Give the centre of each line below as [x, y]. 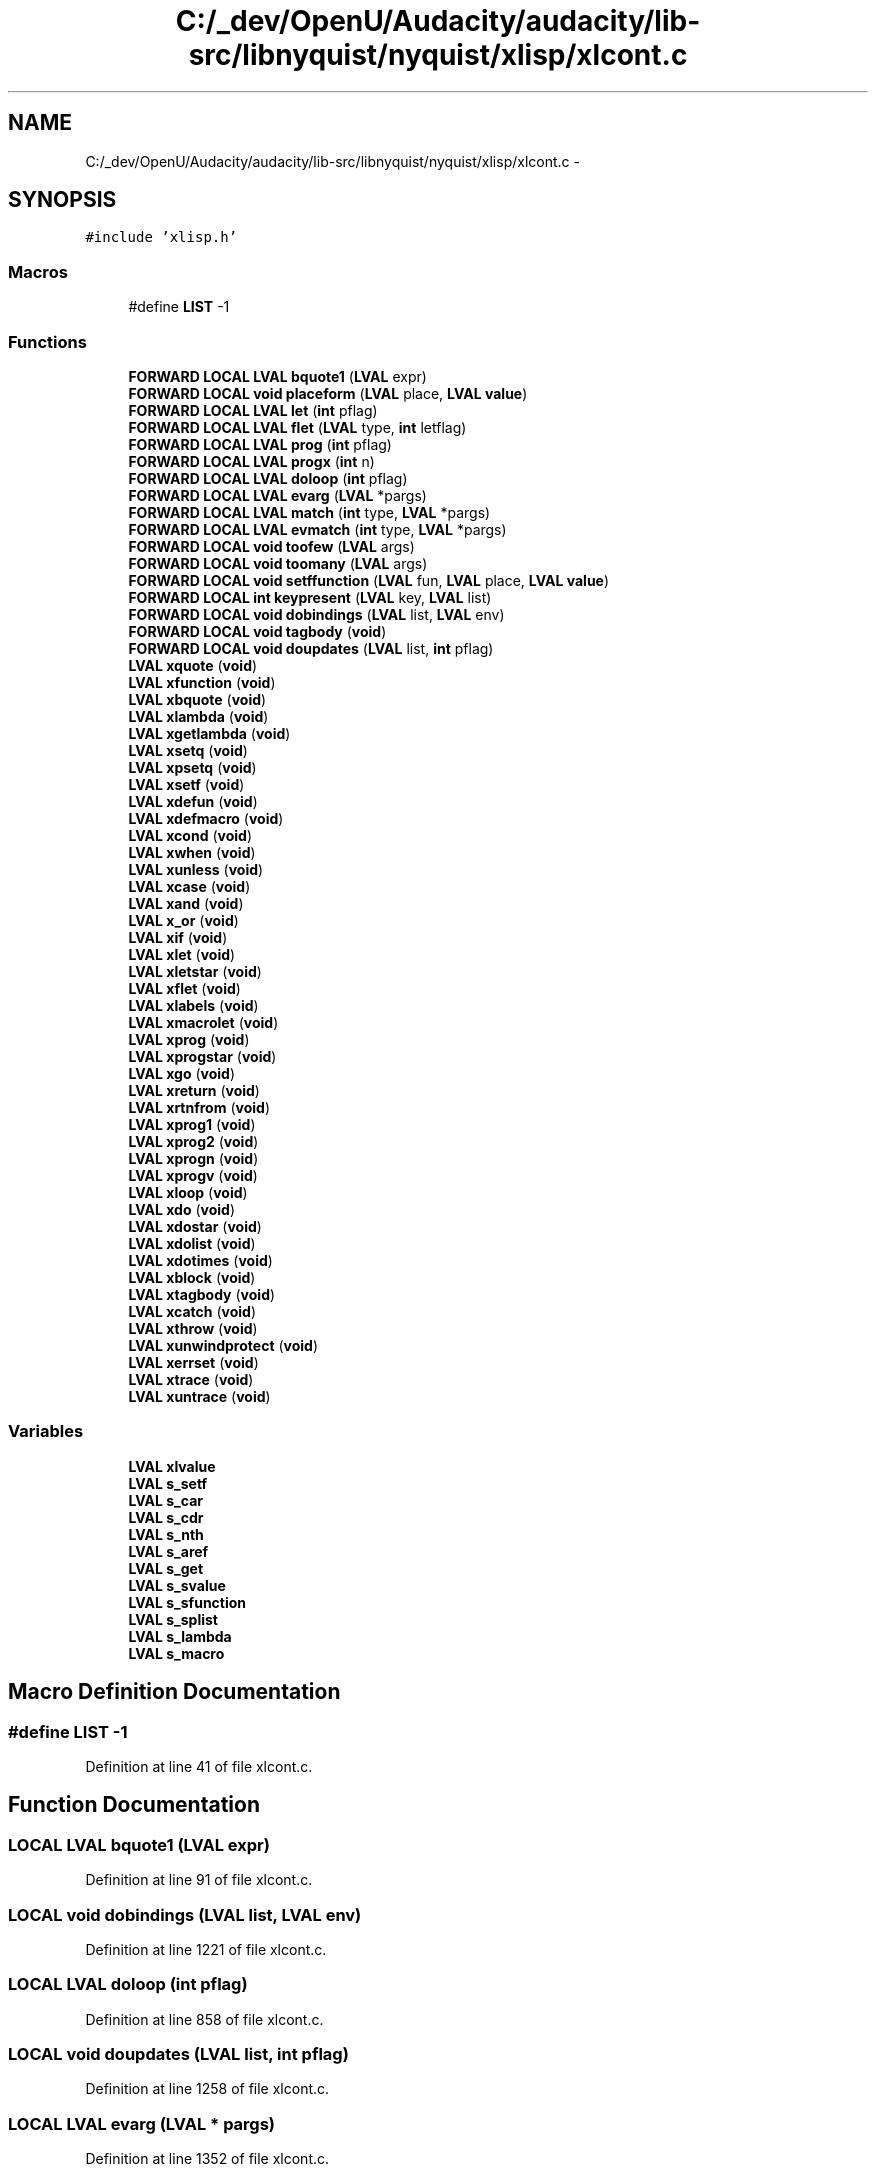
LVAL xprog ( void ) [189, 1039]
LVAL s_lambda [180, 1636]
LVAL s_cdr [166, 1517]
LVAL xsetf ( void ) [186, 784]
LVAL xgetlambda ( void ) [209, 733]
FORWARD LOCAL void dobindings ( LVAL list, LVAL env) [316, 614]
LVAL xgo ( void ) [182, 1073]
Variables [46, 1431]
